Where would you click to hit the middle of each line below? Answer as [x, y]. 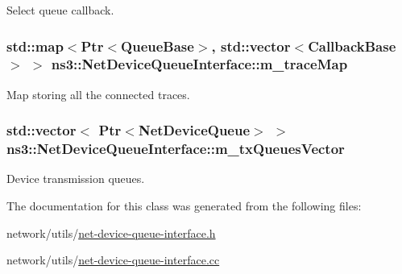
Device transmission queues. [76, 179]
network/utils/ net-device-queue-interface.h [111, 232]
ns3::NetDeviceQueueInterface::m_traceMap [199, 64]
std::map [35, 46]
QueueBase [157, 46]
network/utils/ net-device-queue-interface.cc [113, 260]
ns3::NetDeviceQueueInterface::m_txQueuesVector [176, 149]
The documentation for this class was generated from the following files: [184, 206]
